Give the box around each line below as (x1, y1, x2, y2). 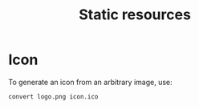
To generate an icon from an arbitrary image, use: (8, 77, 173, 87)
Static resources (79, 6, 191, 24)
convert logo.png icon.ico (8, 92, 99, 101)
